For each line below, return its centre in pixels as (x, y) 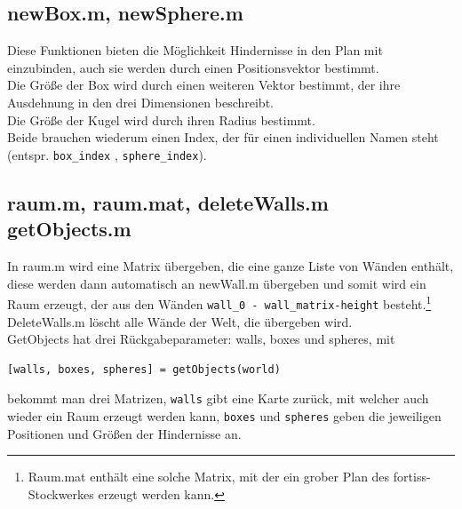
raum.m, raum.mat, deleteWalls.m (168, 202)
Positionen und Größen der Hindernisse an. (124, 433)
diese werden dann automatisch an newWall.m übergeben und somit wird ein (217, 283)
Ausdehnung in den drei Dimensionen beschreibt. (140, 102)
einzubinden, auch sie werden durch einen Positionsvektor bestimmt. (193, 67)
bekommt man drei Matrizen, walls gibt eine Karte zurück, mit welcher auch (218, 398)
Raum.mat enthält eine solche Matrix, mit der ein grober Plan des (209, 477)
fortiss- (412, 477)
